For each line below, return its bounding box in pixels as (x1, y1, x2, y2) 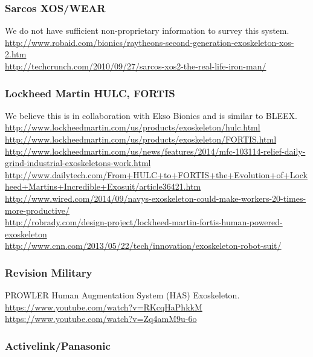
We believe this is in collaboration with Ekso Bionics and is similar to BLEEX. (5, 109, 297, 121)
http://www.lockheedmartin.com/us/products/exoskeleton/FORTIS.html (5, 133, 277, 145)
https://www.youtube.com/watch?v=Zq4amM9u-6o (5, 312, 197, 325)
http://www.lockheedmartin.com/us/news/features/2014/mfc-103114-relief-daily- (5, 144, 306, 157)
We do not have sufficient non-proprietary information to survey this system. (5, 24, 289, 37)
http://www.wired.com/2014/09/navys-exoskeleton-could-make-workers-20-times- (5, 191, 306, 204)
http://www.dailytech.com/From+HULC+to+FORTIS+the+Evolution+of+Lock (5, 168, 308, 181)
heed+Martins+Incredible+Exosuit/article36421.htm (5, 180, 201, 193)
